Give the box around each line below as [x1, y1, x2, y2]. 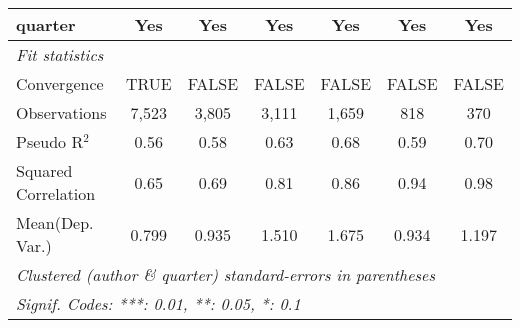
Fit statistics [16, 43, 104, 66]
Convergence [16, 72, 104, 95]
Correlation [16, 182, 96, 205]
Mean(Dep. [16, 211, 94, 234]
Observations [16, 101, 107, 124]
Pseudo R [16, 130, 84, 153]
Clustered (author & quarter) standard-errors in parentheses [16, 263, 435, 286]
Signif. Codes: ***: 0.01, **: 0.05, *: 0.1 [16, 292, 301, 315]
